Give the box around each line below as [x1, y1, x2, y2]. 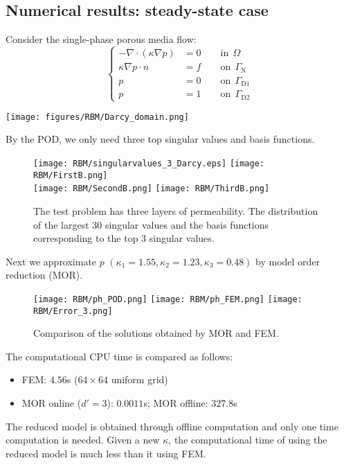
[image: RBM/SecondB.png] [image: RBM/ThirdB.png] [33, 184, 270, 194]
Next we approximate [6, 254, 97, 268]
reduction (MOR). [6, 267, 83, 282]
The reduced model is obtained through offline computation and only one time [6, 419, 338, 433]
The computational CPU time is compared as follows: [6, 349, 233, 363]
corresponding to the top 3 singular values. [33, 231, 215, 245]
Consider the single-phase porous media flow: [6, 32, 197, 46]
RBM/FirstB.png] [33, 170, 108, 180]
